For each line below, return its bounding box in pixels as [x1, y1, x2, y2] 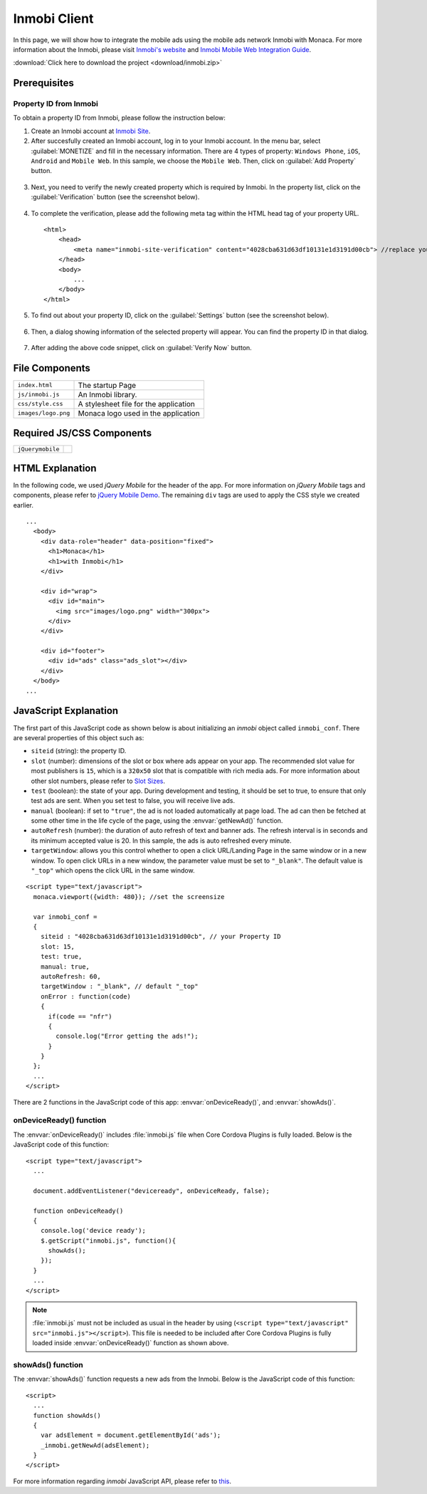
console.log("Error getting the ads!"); [56, 1032, 199, 1041]
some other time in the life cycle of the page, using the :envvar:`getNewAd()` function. [31, 816, 283, 825]
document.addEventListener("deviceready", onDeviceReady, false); [33, 1187, 270, 1195]
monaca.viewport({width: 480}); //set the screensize [33, 893, 225, 900]
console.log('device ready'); [40, 1226, 146, 1235]
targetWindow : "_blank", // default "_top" [40, 982, 199, 991]
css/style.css [17, 400, 63, 408]
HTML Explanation [13, 462, 97, 474]
